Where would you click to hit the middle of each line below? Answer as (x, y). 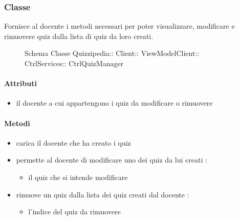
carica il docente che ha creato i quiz (73, 142)
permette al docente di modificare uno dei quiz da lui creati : (112, 160)
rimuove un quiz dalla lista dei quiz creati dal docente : (103, 194)
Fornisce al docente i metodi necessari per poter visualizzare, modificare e (119, 26)
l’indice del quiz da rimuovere (74, 212)
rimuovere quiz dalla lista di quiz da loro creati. (79, 36)
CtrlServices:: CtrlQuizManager (74, 63)
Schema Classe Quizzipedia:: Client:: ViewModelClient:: (112, 53)
